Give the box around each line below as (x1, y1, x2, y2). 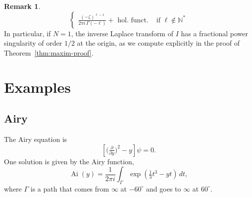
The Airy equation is (4, 133, 67, 144)
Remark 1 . (4, 1, 41, 11)
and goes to (146, 183, 181, 194)
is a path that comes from (30, 183, 109, 194)
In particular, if (4, 28, 51, 38)
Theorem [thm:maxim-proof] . (4, 47, 94, 58)
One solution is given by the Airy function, (4, 156, 134, 166)
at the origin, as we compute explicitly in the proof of (77, 38, 240, 48)
